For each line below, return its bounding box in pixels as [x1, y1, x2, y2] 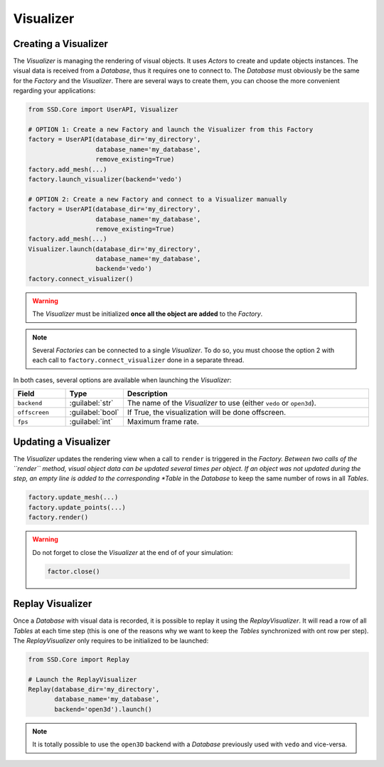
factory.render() [28, 513, 89, 522]
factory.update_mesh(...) [28, 493, 119, 502]
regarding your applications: [13, 86, 96, 95]
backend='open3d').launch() [54, 705, 152, 713]
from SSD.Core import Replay [28, 655, 130, 663]
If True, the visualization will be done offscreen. [127, 408, 287, 418]
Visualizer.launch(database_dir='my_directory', [28, 245, 201, 253]
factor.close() [47, 567, 100, 576]
